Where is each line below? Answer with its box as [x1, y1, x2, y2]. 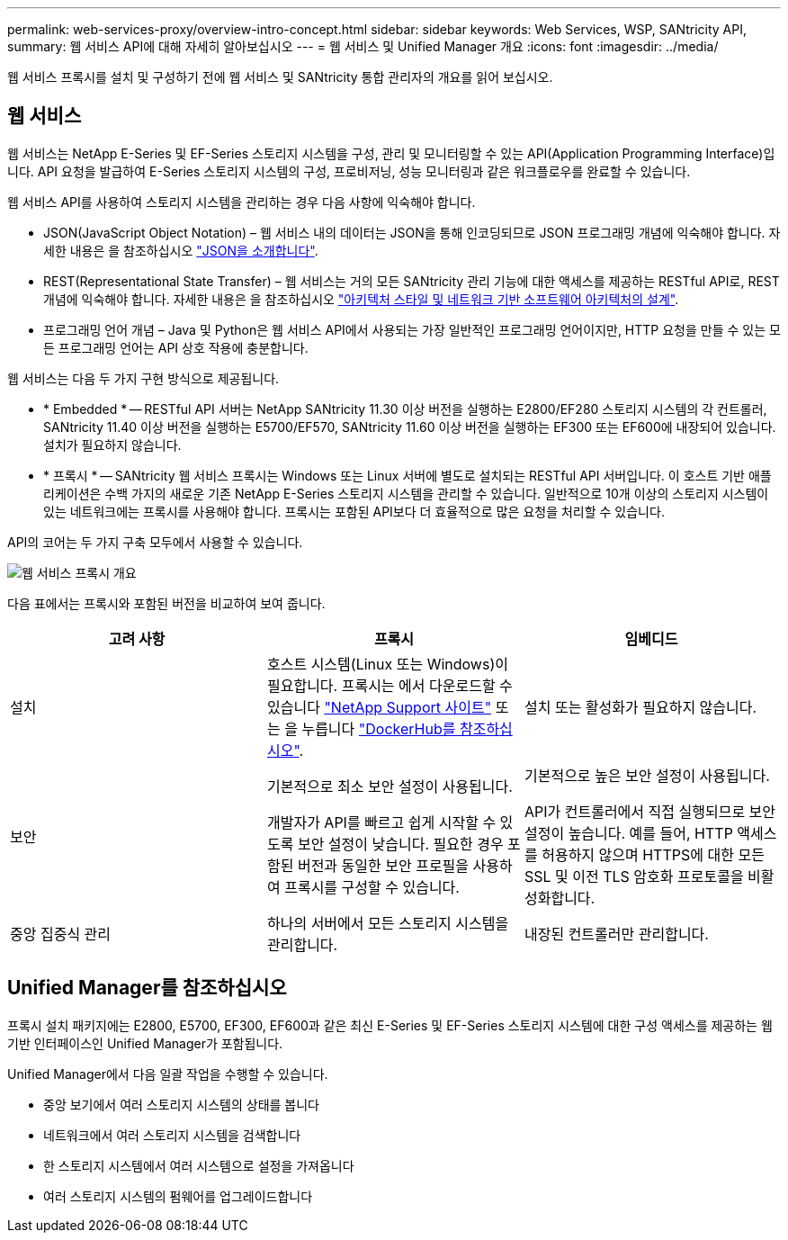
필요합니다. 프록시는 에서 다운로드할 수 [266, 676, 513, 695]
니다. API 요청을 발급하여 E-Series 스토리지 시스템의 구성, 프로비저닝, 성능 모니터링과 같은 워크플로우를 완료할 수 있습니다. [7, 163, 691, 179]
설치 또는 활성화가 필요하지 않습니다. [524, 697, 757, 716]
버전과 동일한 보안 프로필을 [297, 856, 470, 875]
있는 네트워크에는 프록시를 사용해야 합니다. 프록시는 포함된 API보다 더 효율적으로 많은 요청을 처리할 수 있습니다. [43, 503, 665, 519]
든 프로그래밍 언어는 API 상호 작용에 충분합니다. [43, 339, 309, 355]
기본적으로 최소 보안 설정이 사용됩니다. [266, 777, 513, 795]
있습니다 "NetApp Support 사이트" [266, 697, 492, 716]
